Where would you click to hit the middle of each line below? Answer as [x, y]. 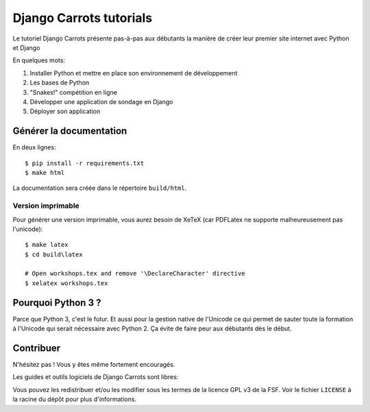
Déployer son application [65, 111]
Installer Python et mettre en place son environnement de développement [134, 73]
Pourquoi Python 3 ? [57, 303]
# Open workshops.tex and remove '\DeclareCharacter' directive [135, 274]
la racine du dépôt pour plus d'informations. [75, 399]
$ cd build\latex [54, 254]
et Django [26, 47]
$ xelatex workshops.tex [66, 283]
